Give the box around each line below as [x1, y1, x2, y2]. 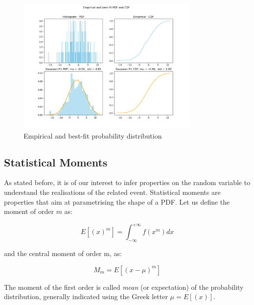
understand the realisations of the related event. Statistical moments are [4, 187, 221, 197]
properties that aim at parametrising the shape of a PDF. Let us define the [4, 196, 230, 207]
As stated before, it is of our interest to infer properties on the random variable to [4, 177, 251, 188]
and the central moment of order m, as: [4, 248, 122, 258]
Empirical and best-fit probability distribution [23, 130, 162, 141]
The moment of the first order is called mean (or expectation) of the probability [4, 282, 244, 292]
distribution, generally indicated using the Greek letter [4, 291, 168, 302]
